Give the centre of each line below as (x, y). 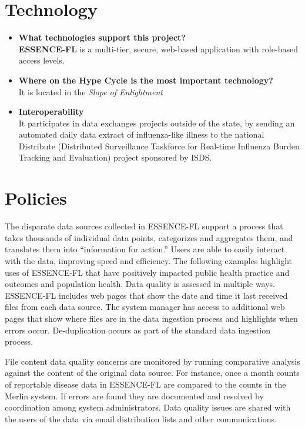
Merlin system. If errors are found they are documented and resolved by (134, 396)
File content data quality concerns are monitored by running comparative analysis (152, 361)
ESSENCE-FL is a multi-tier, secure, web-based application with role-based (158, 49)
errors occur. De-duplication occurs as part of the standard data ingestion (138, 330)
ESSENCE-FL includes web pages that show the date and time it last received (146, 295)
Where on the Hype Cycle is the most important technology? (146, 80)
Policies (36, 198)
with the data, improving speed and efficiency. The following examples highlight (149, 260)
